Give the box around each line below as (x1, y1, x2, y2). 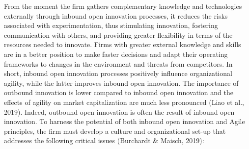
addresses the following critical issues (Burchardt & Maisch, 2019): (4, 135, 204, 146)
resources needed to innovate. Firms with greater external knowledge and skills (4, 39, 241, 50)
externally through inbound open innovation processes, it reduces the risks (4, 10, 228, 21)
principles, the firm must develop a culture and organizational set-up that (4, 125, 226, 136)
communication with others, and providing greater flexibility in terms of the (4, 29, 233, 40)
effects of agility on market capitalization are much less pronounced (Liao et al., (4, 97, 244, 107)
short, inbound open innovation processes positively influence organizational (4, 68, 232, 78)
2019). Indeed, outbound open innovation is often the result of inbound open (4, 106, 235, 117)
